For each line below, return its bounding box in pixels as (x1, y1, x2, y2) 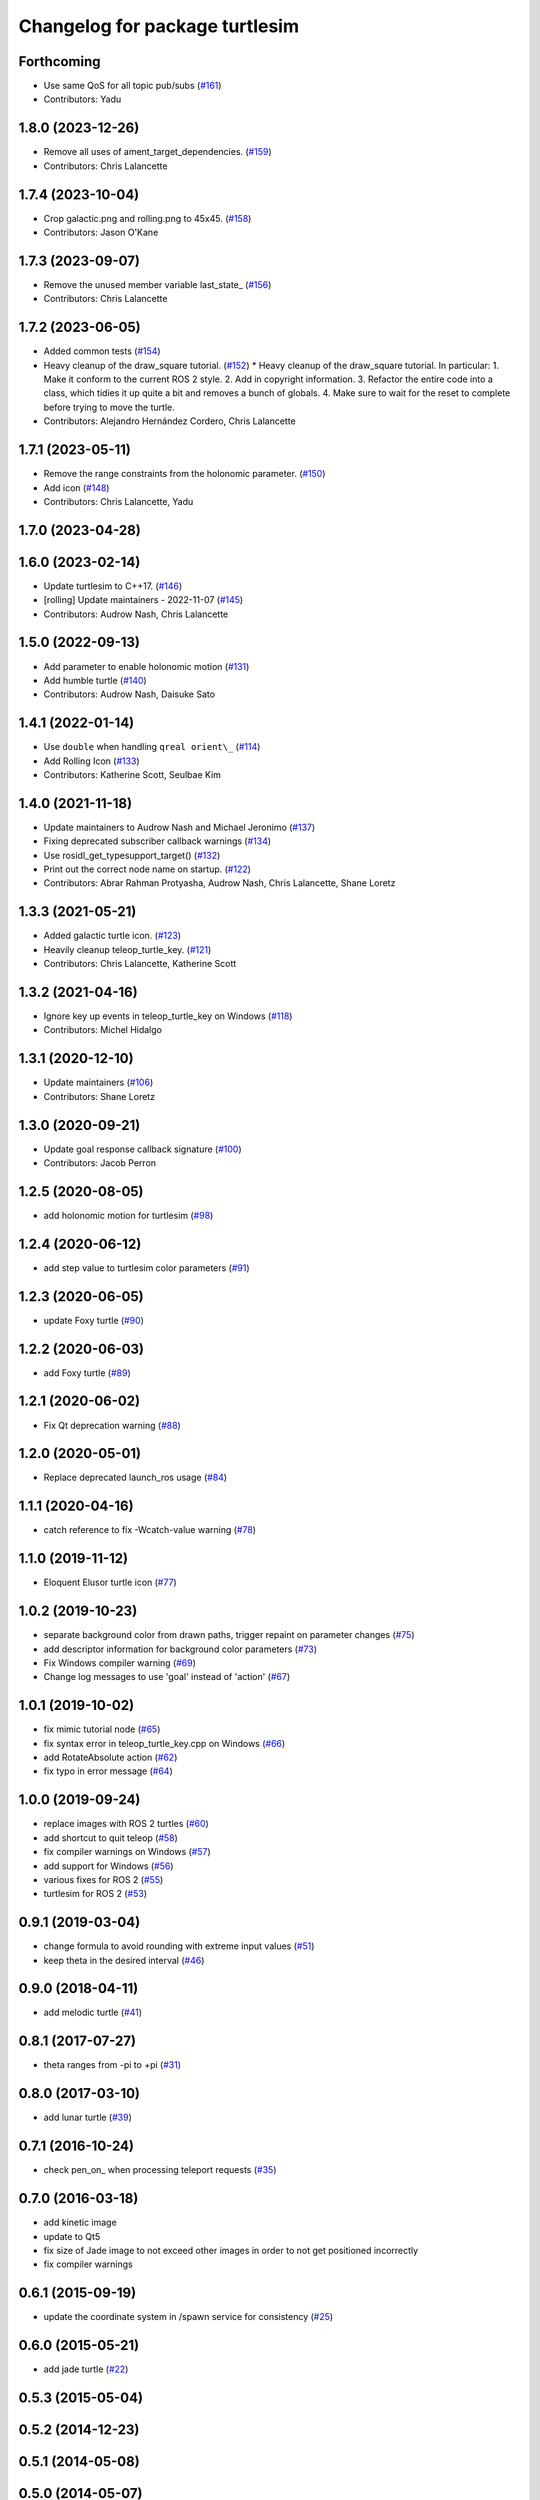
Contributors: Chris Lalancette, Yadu (43, 495, 194, 507)
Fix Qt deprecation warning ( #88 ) (43, 1419, 182, 1431)
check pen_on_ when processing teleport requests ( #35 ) (43, 2164, 277, 2176)
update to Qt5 (43, 2230, 101, 2242)
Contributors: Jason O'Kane (43, 226, 159, 239)
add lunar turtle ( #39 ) (43, 2111, 132, 2124)
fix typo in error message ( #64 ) (43, 1765, 174, 1777)
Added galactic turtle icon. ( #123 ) (43, 930, 182, 942)
